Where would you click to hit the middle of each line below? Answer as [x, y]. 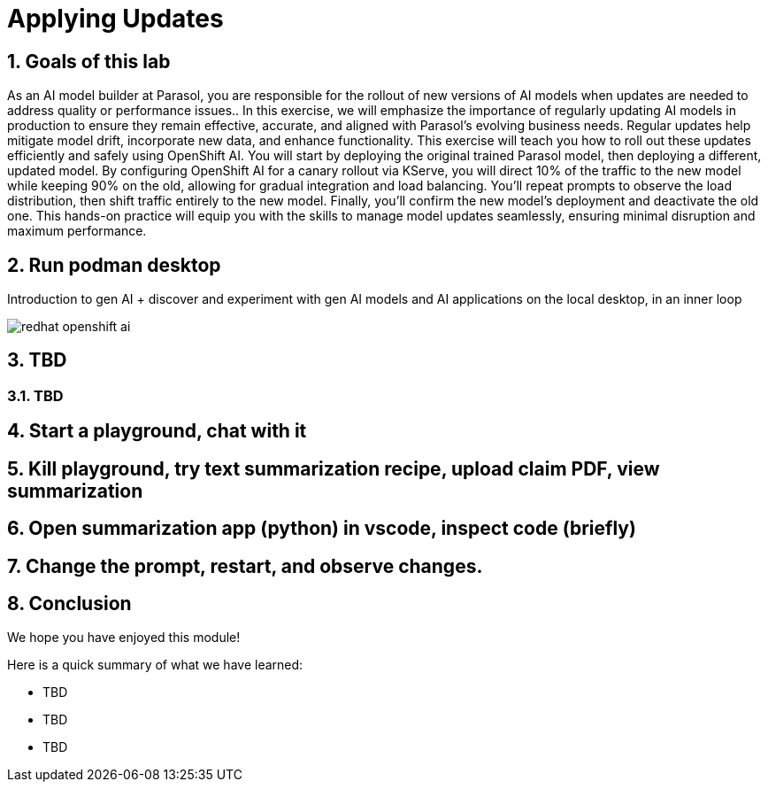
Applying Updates [115, 19]
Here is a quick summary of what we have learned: [155, 665]
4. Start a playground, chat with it [157, 431]
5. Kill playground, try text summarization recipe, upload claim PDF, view [334, 468]
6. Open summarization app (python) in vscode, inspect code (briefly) [322, 529]
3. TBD [37, 360]
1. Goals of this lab [89, 61]
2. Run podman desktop [114, 265]
